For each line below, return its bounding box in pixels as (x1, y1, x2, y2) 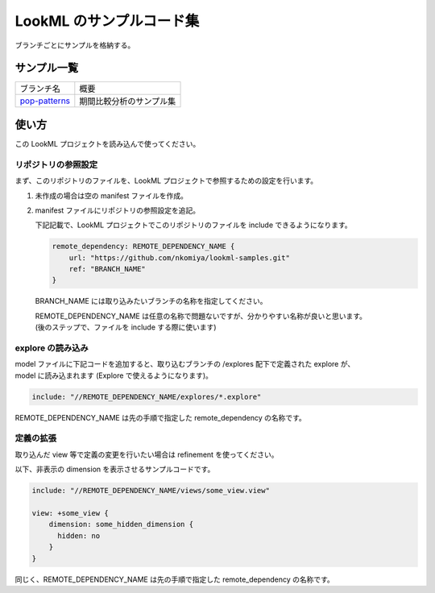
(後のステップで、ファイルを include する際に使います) (35, 322, 217, 332)
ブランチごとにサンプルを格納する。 (14, 40, 135, 50)
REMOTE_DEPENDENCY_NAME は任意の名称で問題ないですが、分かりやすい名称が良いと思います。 (35, 311, 367, 321)
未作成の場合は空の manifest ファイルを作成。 (35, 190, 188, 201)
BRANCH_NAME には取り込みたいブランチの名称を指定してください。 (35, 296, 267, 306)
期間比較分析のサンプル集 (79, 96, 176, 107)
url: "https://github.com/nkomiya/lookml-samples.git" (68, 253, 290, 262)
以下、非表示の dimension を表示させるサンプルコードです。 (14, 464, 215, 475)
